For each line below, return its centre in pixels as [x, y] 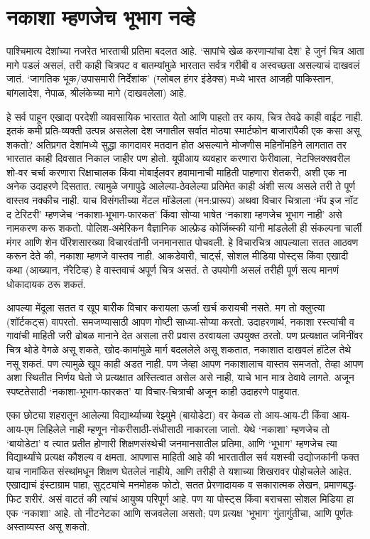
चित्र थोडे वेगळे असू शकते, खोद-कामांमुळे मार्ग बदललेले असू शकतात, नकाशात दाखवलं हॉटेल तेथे [179, 349]
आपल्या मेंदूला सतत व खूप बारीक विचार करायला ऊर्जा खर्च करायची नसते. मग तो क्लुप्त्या [166, 308]
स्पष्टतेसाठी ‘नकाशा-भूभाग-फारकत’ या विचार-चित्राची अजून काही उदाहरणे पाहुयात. [153, 391]
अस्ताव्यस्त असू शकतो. [48, 527]
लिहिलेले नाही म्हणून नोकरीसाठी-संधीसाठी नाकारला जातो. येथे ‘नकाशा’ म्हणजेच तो [183, 428]
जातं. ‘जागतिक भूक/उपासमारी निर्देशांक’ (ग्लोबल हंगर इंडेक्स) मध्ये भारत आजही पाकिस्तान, [170, 79]
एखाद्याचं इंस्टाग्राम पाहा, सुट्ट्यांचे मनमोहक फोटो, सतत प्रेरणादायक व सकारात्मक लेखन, [164, 485]
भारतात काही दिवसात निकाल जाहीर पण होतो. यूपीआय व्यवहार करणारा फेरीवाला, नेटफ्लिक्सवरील [178, 158]
